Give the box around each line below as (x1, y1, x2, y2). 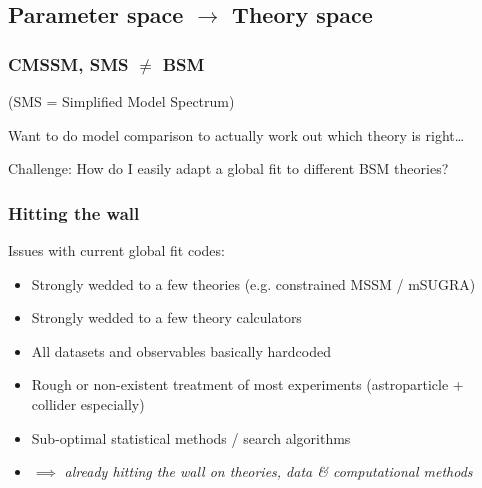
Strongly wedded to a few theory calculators (31, 307, 302, 328)
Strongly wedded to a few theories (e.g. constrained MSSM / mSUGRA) (31, 273, 476, 294)
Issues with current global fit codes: (8, 240, 225, 260)
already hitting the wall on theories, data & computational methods (64, 461, 473, 482)
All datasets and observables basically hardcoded (31, 340, 331, 361)
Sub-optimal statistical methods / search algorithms (31, 427, 351, 448)
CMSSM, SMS (8, 51, 129, 76)
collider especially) (31, 393, 145, 414)
